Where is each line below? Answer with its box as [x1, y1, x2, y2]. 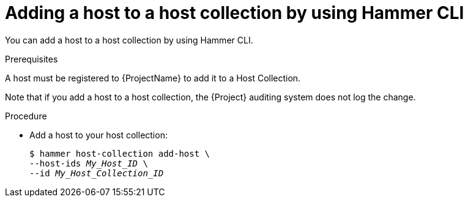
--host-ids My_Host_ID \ [29, 158, 148, 168]
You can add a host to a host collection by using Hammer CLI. [5, 34, 253, 45]
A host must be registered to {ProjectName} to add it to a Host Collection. [5, 72, 301, 83]
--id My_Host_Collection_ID [29, 168, 164, 178]
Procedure [5, 110, 47, 121]
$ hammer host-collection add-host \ [29, 148, 210, 159]
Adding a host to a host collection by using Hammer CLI [5, 2, 464, 23]
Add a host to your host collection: [29, 129, 168, 140]
